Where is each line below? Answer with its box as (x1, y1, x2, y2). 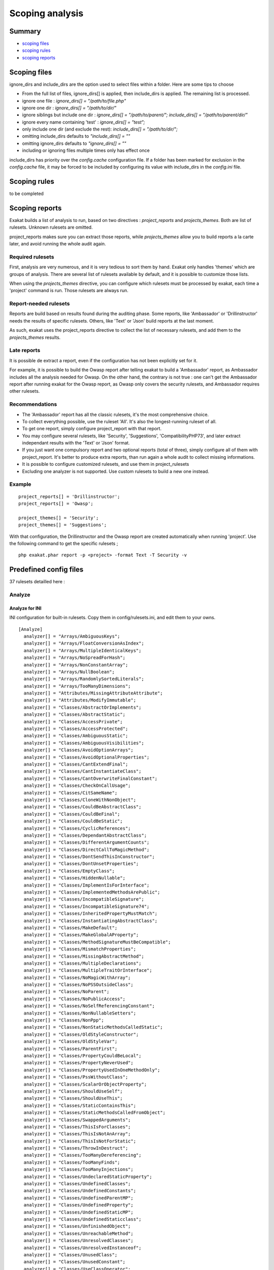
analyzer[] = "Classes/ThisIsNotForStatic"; (23, 1138, 136, 1144)
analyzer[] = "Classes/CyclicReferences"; (23, 825, 131, 831)
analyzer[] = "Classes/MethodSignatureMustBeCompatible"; (23, 939, 171, 945)
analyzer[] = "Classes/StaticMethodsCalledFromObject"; (23, 1110, 166, 1116)
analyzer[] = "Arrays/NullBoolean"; (23, 669, 115, 675)
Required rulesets (9, 253, 54, 260)
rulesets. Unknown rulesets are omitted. (9, 224, 93, 231)
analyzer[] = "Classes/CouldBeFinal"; (23, 811, 120, 817)
